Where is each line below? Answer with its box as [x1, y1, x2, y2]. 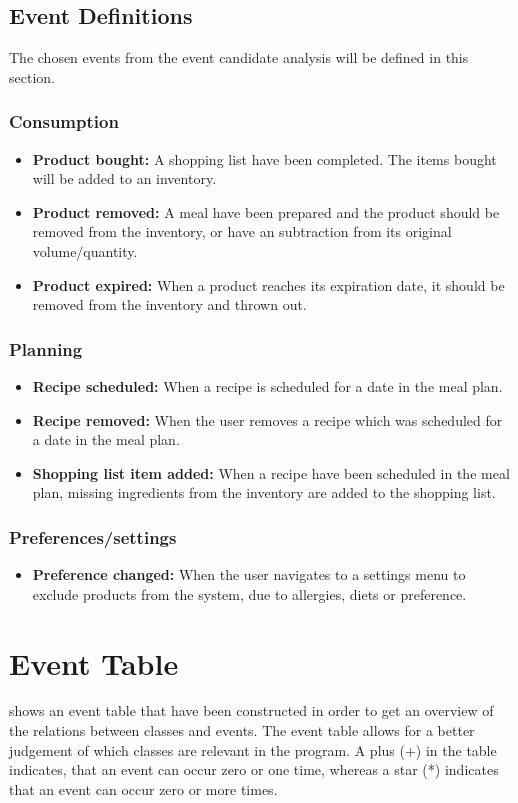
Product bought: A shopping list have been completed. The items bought [32, 148, 497, 169]
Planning [9, 336, 83, 361]
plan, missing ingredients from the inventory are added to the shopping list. [32, 482, 496, 503]
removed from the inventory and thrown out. [32, 294, 307, 315]
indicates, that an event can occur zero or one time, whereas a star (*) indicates [9, 759, 499, 780]
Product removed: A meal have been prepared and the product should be [32, 201, 500, 222]
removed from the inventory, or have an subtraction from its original [32, 221, 452, 242]
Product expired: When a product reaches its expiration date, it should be [32, 274, 505, 295]
